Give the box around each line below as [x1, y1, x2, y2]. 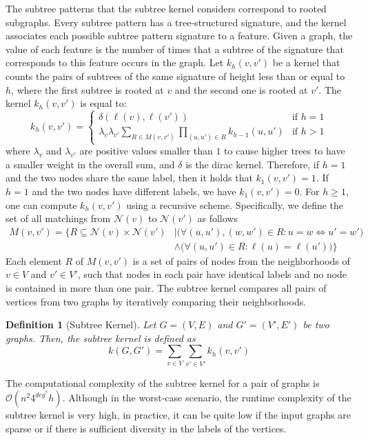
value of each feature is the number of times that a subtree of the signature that [6, 41, 344, 56]
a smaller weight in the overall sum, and [6, 157, 175, 171]
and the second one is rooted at [174, 82, 308, 97]
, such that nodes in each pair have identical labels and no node [77, 267, 347, 281]
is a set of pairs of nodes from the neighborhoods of [132, 253, 350, 268]
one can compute [6, 197, 77, 212]
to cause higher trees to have [224, 143, 345, 158]
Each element [6, 253, 62, 268]
